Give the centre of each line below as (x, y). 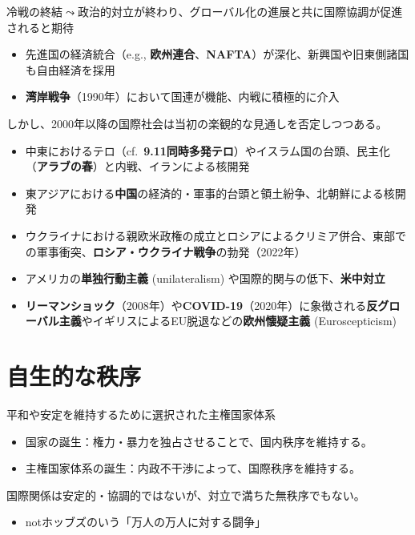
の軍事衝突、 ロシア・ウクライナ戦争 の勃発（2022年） (165, 251)
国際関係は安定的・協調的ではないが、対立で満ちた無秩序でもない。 (186, 495)
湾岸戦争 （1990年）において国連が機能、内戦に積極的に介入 (182, 97)
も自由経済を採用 (70, 69)
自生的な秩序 (74, 376)
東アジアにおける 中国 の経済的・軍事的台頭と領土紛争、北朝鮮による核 (210, 193)
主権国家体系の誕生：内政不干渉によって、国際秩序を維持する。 (193, 468)
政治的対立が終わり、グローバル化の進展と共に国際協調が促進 (240, 11)
